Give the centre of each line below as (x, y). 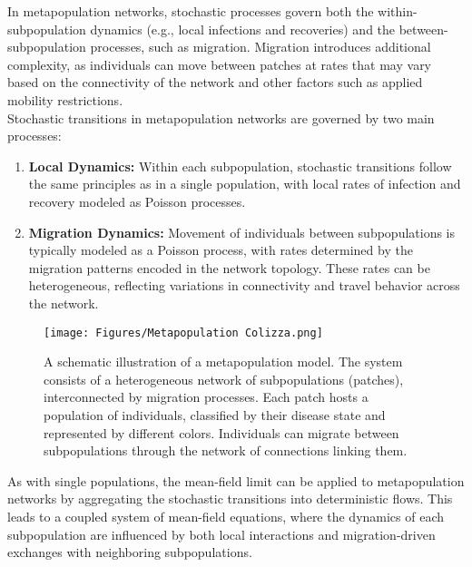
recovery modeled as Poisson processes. (137, 201)
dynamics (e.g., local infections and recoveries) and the (243, 29)
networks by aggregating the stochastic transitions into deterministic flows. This (230, 499)
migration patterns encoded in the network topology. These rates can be (229, 267)
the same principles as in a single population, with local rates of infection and (245, 184)
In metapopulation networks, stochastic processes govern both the (191, 11)
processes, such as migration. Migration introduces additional (261, 47)
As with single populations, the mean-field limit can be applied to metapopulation (236, 480)
